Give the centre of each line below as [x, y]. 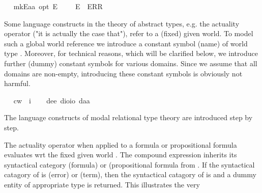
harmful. [17, 83]
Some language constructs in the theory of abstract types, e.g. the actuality [122, 23]
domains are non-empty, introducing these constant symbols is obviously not [123, 73]
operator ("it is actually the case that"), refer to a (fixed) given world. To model [129, 33]
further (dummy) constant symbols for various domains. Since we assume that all [131, 63]
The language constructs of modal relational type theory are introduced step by [128, 117]
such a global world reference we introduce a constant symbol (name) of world [126, 43]
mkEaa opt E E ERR [58, 6]
